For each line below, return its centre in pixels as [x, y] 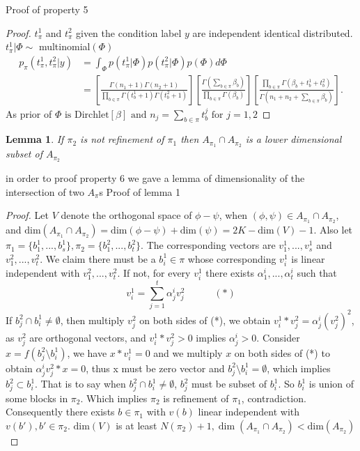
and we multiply [188, 352]
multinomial [64, 46]
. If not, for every [154, 272]
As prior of [29, 113]
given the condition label [129, 32]
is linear [308, 258]
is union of [331, 384]
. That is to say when [80, 384]
